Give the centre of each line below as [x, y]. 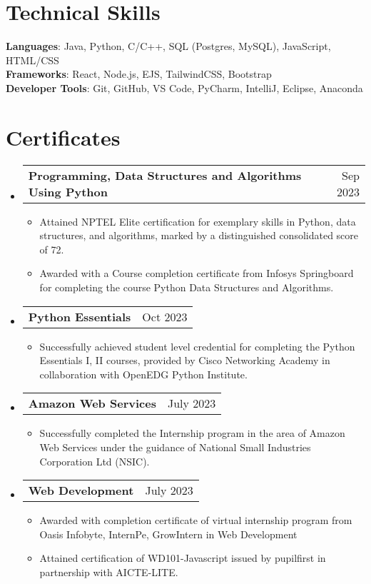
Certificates [63, 137]
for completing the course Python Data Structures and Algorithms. [187, 287]
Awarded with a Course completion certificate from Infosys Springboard [197, 273]
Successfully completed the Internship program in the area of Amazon [192, 433]
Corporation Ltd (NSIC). [95, 461]
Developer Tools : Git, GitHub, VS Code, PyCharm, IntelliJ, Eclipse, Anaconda [184, 87]
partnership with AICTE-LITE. [109, 572]
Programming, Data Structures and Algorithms [165, 175]
